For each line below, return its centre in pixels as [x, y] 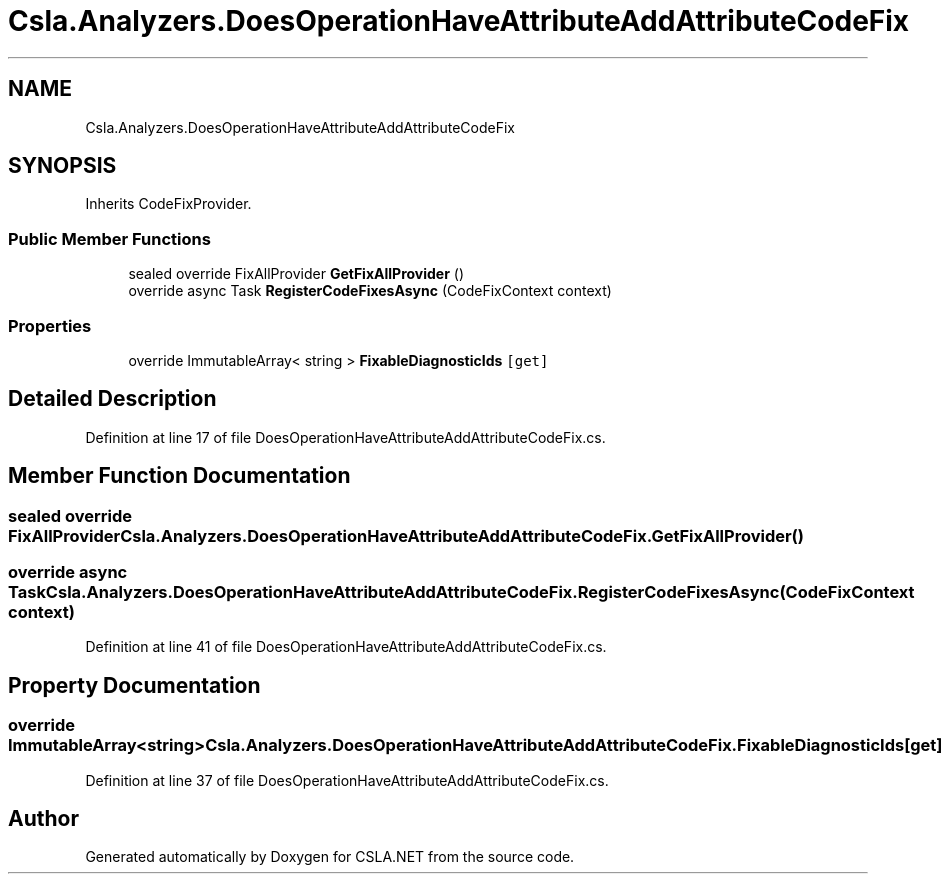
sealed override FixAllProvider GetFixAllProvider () [296, 274]
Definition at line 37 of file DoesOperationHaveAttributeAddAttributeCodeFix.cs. [347, 780]
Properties [50, 325]
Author [43, 819]
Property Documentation [134, 685]
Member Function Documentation [179, 476]
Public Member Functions [109, 238]
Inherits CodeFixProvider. [168, 204]
